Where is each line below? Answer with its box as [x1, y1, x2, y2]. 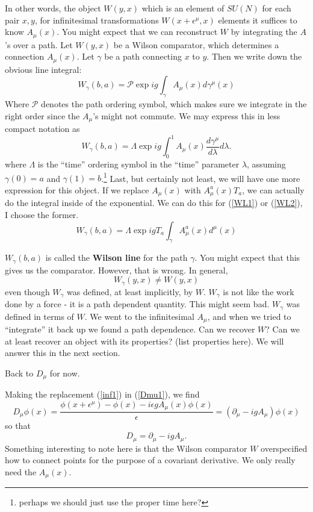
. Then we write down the [206, 50, 302, 63]
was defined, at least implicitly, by [67, 285, 193, 298]
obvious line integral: [5, 63, 82, 75]
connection [5, 50, 45, 63]
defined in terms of [5, 310, 74, 322]
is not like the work [223, 285, 294, 298]
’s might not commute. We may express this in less [93, 109, 280, 122]
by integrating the [231, 25, 297, 38]
